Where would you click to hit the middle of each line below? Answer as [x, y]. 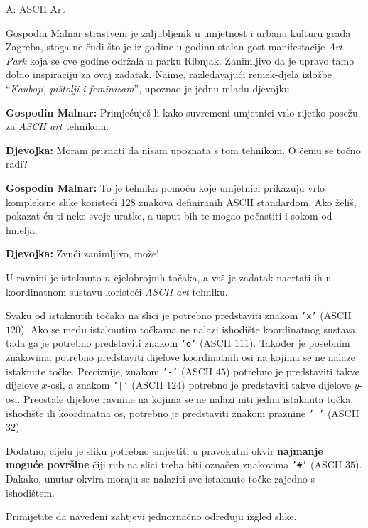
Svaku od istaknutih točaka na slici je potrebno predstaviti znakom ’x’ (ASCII [179, 315]
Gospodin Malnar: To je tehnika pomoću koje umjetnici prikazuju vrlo [166, 187]
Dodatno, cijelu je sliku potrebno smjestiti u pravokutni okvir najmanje [164, 450]
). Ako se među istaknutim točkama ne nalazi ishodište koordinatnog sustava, [189, 329]
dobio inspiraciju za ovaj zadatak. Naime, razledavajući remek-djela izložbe [169, 74]
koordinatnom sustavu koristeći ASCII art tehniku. [117, 291]
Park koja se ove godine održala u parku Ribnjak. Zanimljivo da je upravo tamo [180, 60]
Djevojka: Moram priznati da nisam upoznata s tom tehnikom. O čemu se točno [183, 150]
